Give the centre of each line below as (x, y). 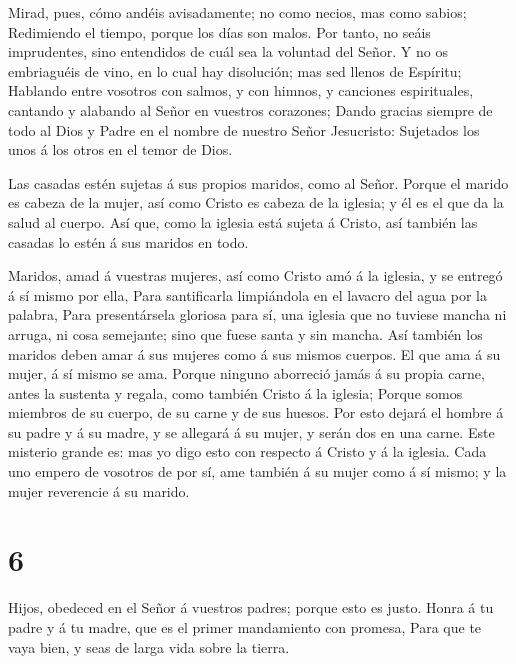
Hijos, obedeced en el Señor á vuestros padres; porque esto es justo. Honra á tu (251, 607)
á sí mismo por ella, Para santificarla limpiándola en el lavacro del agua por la (247, 294)
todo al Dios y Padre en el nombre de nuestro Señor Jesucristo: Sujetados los (244, 129)
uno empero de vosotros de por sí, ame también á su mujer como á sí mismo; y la (257, 471)
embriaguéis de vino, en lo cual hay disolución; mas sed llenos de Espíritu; (235, 70)
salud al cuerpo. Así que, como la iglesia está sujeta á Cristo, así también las (243, 221)
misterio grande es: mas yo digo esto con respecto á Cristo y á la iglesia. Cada (247, 451)
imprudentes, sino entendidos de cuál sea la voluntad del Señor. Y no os (228, 51)
